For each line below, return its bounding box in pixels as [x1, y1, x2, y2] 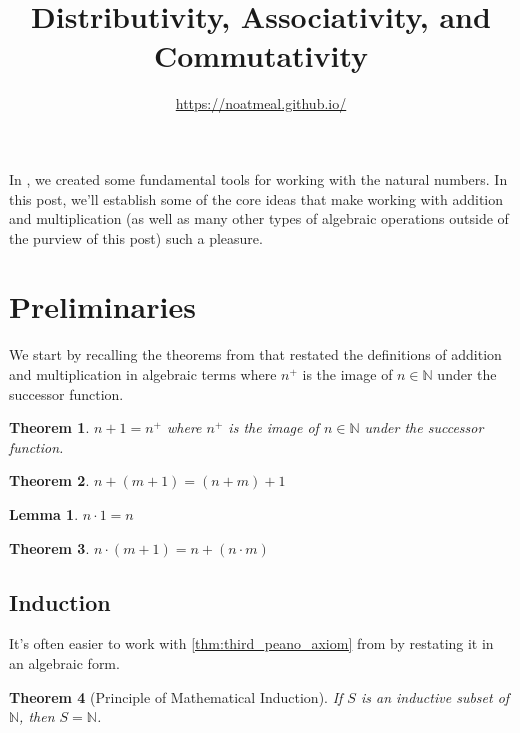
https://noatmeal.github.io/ [175, 93, 347, 114]
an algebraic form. [9, 652, 120, 673]
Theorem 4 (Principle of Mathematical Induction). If [9, 686, 343, 707]
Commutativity [153, 35, 369, 76]
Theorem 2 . [9, 470, 90, 491]
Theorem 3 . [9, 537, 90, 558]
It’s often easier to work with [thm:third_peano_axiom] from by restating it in [9, 633, 494, 654]
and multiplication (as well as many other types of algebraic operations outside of [9, 208, 509, 229]
